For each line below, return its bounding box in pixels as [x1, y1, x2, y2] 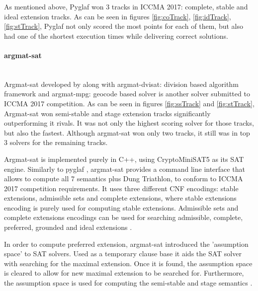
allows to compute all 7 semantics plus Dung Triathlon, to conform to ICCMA [4, 173, 243, 184]
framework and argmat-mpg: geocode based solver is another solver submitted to [4, 88, 250, 99]
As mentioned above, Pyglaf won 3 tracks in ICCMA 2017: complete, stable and [4, 1, 248, 11]
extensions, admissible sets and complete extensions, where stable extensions [4, 193, 237, 203]
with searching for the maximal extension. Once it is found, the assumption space [4, 258, 253, 268]
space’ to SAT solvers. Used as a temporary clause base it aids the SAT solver [4, 248, 242, 259]
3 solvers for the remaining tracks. [4, 137, 108, 147]
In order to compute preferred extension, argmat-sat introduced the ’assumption [4, 238, 249, 249]
